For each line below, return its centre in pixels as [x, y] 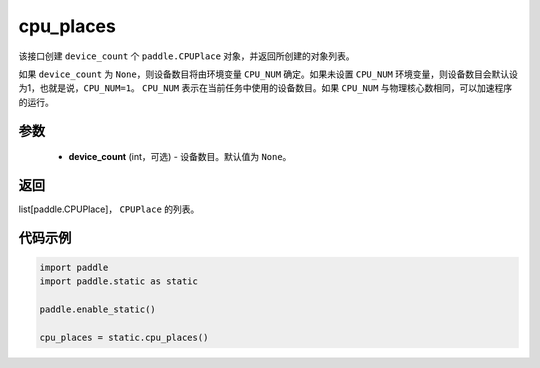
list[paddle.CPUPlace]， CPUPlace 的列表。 [109, 209]
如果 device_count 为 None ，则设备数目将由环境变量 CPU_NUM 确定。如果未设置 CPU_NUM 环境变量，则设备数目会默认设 [268, 74]
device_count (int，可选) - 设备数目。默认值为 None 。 [180, 157]
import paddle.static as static [119, 281]
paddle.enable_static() [98, 309]
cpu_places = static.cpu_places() [124, 337]
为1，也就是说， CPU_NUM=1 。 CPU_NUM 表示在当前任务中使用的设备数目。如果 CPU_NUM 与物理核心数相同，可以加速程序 [265, 88]
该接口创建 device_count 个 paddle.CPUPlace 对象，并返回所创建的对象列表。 [186, 56]
